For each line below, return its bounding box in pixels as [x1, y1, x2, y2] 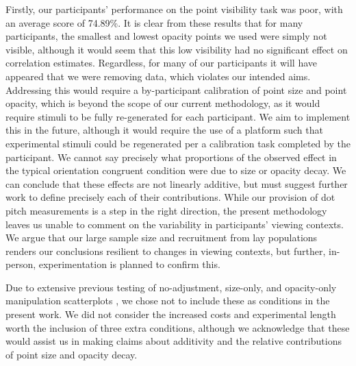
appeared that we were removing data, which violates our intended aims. [5, 69, 311, 83]
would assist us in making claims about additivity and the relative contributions [5, 334, 342, 348]
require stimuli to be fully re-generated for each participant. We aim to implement [5, 109, 351, 123]
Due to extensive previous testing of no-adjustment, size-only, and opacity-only [5, 280, 337, 294]
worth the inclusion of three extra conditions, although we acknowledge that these [5, 320, 350, 334]
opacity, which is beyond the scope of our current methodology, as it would [5, 96, 320, 110]
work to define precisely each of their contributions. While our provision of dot [5, 190, 335, 204]
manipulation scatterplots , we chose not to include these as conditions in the [5, 293, 330, 308]
